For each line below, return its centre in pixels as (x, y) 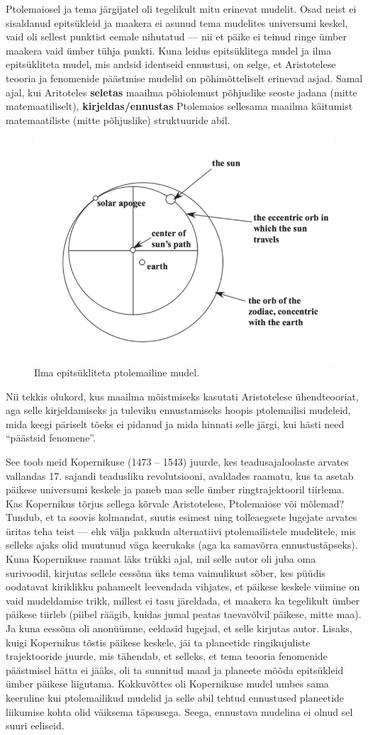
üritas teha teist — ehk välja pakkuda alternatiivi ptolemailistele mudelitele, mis (181, 531)
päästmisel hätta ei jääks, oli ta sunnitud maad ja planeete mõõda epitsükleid (175, 669)
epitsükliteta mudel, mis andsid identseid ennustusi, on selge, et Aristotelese (171, 64)
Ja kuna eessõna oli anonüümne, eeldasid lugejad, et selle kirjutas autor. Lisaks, (179, 628)
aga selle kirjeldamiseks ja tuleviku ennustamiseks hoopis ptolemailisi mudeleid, (178, 410)
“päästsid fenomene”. (51, 438)
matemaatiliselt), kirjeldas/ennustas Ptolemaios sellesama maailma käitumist (179, 106)
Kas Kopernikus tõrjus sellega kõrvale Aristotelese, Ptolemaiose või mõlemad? (175, 503)
